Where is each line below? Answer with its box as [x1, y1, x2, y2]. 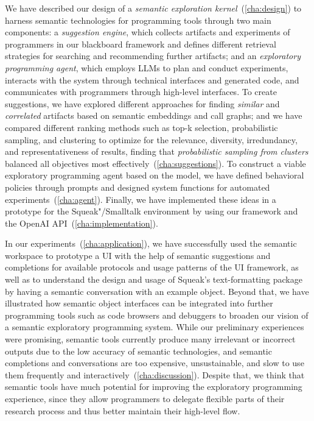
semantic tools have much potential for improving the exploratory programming [5, 380, 302, 393]
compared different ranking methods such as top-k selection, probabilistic [5, 121, 278, 133]
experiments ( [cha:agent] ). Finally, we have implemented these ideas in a [5, 193, 276, 205]
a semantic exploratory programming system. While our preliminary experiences [5, 320, 304, 333]
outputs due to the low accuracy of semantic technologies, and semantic [5, 344, 272, 357]
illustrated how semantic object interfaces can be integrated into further [5, 297, 273, 310]
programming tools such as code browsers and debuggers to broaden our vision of [5, 308, 309, 321]
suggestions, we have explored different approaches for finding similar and [5, 97, 280, 110]
